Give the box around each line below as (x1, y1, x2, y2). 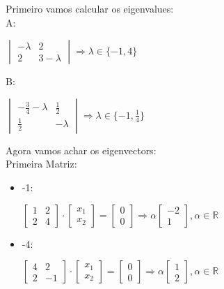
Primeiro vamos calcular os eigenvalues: (6, 1, 174, 15)
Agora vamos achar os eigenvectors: (6, 142, 157, 157)
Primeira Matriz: (6, 156, 77, 171)
